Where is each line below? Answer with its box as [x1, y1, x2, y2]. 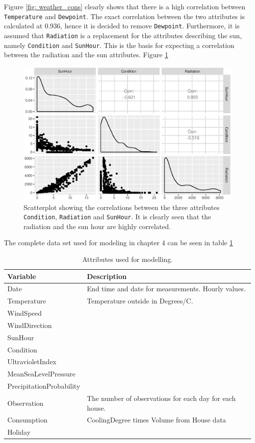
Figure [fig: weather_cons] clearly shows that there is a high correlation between [4, 1, 246, 11]
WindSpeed [7, 308, 42, 318]
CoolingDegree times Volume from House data [87, 415, 226, 425]
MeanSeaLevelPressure [7, 369, 76, 379]
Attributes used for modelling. [82, 254, 173, 264]
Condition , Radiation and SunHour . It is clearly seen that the [24, 211, 211, 222]
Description [87, 271, 127, 281]
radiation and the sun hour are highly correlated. [24, 221, 171, 231]
